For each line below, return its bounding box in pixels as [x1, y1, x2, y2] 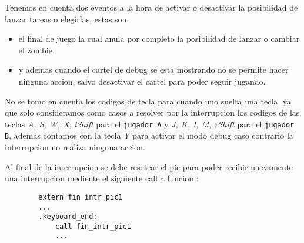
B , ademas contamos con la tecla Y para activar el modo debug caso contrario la [5, 129, 293, 141]
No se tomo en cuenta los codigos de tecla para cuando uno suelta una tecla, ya [5, 95, 291, 107]
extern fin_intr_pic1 [38, 193, 123, 201]
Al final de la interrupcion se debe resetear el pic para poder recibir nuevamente [5, 160, 293, 173]
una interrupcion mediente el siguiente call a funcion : [5, 172, 199, 184]
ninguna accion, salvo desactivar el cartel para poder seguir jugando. [18, 75, 266, 87]
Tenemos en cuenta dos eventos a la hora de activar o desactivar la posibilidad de [5, 1, 298, 13]
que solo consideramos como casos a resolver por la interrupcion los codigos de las [5, 106, 300, 119]
